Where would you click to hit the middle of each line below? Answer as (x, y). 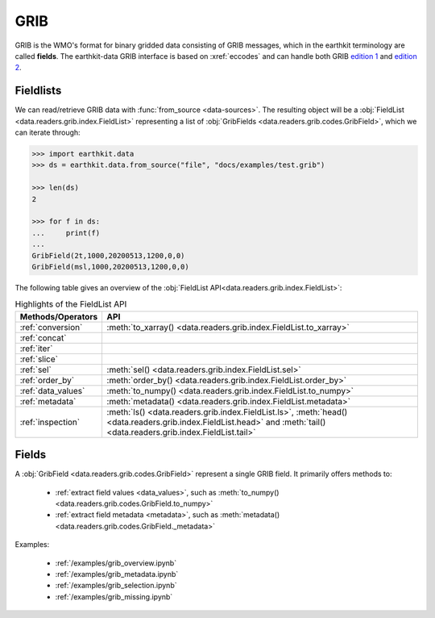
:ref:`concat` (43, 337)
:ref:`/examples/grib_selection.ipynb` (116, 586)
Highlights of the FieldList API (71, 304)
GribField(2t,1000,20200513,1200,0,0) (108, 255)
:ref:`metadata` (48, 401)
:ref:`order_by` (47, 380)
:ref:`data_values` (52, 390)
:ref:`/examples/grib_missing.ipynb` (114, 596)
